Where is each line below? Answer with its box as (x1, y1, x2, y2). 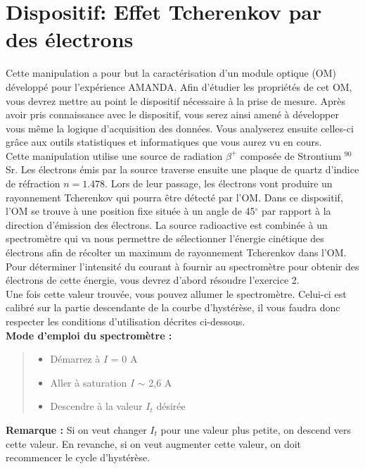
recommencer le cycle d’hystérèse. (6, 450, 151, 465)
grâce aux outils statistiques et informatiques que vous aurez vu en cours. (6, 135, 322, 149)
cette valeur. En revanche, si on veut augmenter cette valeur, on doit (6, 436, 301, 451)
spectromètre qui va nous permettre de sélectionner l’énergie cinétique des (6, 231, 324, 246)
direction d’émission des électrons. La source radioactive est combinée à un (6, 217, 328, 232)
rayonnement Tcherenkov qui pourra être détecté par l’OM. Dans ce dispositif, (6, 189, 343, 204)
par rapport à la (262, 204, 331, 218)
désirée (156, 399, 186, 413)
